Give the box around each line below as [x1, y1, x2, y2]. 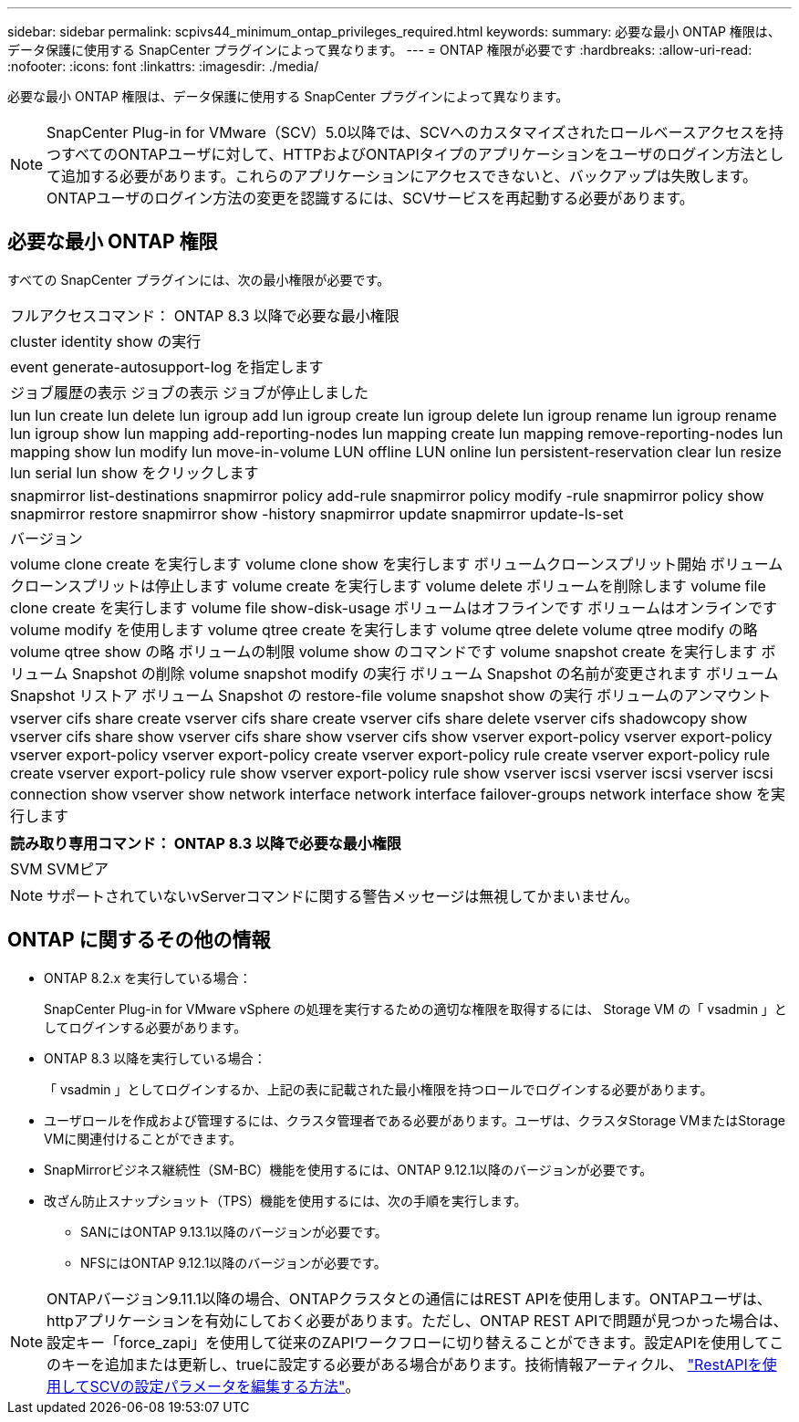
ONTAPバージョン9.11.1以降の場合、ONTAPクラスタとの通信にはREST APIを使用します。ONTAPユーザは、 [47, 1289, 772, 1308]
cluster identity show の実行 [10, 331, 202, 350]
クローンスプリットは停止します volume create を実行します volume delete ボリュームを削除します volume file [10, 576, 766, 595]
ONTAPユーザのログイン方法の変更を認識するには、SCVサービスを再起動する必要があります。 [47, 189, 694, 207]
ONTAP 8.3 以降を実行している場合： [44, 1050, 266, 1066]
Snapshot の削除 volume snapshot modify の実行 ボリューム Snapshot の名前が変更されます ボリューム [72, 664, 779, 683]
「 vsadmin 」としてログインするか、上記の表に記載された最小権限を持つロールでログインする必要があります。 [44, 1081, 713, 1097]
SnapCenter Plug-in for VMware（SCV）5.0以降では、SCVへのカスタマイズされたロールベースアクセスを [47, 123, 770, 141]
